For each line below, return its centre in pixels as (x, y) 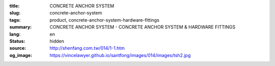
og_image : (21, 55)
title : (15, 6)
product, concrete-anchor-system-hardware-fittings (105, 20)
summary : (21, 27)
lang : (15, 34)
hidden (57, 41)
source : (18, 48)
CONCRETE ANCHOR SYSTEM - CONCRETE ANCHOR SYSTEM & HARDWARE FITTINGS (143, 27)
